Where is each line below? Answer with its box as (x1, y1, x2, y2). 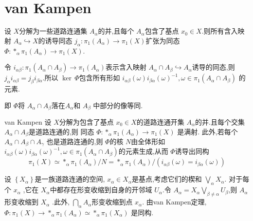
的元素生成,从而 (118, 146, 168, 156)
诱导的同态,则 (192, 62, 235, 72)
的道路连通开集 (136, 116, 184, 127)
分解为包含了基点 (59, 116, 114, 127)
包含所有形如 (79, 73, 120, 83)
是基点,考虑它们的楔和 (131, 174, 202, 184)
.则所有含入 (201, 26, 238, 36)
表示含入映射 (105, 62, 146, 72)
